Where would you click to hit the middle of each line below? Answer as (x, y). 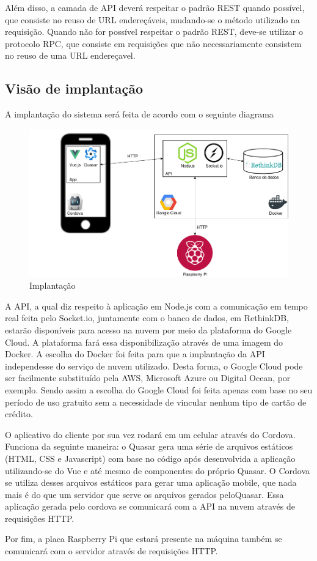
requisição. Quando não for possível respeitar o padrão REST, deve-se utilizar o (154, 32)
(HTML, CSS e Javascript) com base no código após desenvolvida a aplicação (150, 458)
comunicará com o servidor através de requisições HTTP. (111, 551)
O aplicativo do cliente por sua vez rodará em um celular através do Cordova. (150, 434)
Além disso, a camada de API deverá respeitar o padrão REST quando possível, (155, 7)
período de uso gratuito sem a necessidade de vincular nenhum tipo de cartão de (156, 402)
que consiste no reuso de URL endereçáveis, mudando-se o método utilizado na (152, 19)
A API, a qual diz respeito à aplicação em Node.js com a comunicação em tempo (156, 306)
